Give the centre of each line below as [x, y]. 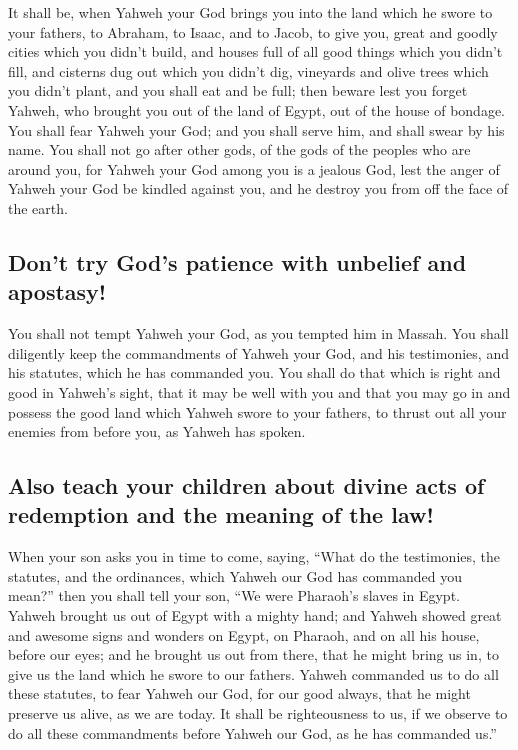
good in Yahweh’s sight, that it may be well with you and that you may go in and [259, 391]
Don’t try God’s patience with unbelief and [237, 261]
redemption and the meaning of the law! [221, 514]
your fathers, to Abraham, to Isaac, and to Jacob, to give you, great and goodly [253, 31]
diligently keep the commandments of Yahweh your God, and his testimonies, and [258, 352]
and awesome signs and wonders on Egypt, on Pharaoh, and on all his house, [244, 634]
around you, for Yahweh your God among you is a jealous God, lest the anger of [254, 168]
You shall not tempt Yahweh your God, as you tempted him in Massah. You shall [258, 333]
